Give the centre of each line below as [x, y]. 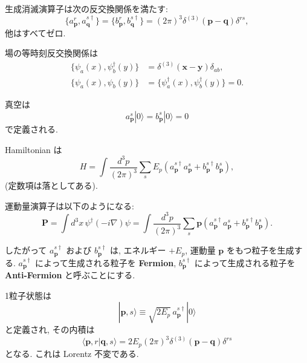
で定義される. [31, 129]
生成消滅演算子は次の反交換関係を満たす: [86, 8]
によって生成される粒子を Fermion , [105, 262]
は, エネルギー [138, 250]
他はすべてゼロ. [35, 32]
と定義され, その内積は [50, 329]
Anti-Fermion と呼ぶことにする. [70, 275]
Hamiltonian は [34, 149]
